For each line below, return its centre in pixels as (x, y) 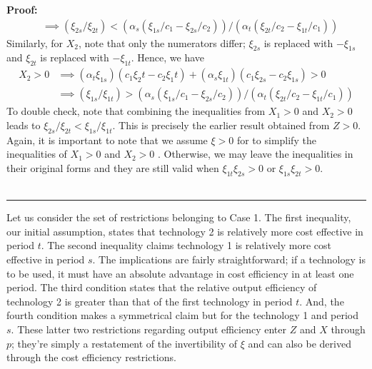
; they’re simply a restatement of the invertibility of (125, 343)
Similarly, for (35, 42)
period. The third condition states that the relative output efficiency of (162, 287)
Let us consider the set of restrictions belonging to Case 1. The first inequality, (179, 217)
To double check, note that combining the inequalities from (136, 111)
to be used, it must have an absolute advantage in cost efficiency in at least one (180, 273)
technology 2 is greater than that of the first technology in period (150, 301)
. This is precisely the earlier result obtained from (221, 125)
